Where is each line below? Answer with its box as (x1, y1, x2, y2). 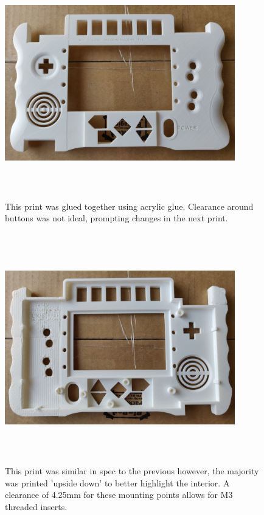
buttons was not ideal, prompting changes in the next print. (5, 212, 228, 224)
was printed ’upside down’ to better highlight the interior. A (5, 476, 230, 489)
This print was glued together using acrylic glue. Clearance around (5, 199, 254, 212)
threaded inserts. (5, 500, 68, 513)
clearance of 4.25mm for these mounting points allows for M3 (5, 488, 233, 501)
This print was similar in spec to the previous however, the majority (5, 465, 259, 477)
